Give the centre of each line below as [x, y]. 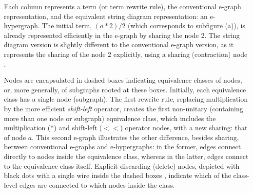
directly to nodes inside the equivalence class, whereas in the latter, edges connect [126, 156]
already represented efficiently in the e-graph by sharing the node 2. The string [122, 35]
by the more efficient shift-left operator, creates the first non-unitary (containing [124, 108]
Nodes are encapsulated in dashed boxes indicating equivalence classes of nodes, [123, 80]
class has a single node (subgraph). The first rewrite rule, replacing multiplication [126, 99]
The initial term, [67, 26]
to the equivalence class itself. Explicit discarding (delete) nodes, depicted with [122, 166]
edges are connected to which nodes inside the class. [97, 184]
